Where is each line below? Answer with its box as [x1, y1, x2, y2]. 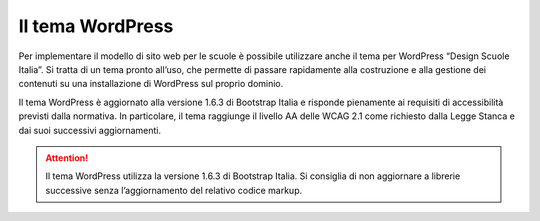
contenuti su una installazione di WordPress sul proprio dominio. [18, 78, 284, 90]
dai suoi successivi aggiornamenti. [18, 124, 162, 136]
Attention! [45, 151, 89, 164]
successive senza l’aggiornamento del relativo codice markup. [45, 184, 303, 196]
